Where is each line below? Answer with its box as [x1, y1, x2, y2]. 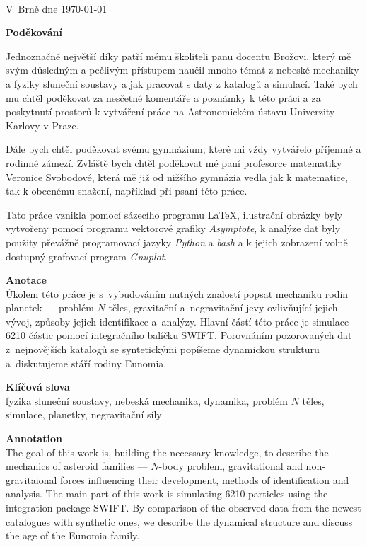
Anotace [6, 272, 47, 287]
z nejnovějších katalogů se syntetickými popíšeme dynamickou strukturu [6, 342, 320, 357]
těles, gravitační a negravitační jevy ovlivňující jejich [108, 300, 338, 315]
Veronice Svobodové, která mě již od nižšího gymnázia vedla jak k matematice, [6, 169, 348, 184]
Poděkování [6, 25, 62, 40]
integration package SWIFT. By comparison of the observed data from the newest [6, 500, 361, 514]
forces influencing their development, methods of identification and [60, 472, 349, 487]
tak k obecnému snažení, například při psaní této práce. [6, 183, 247, 198]
